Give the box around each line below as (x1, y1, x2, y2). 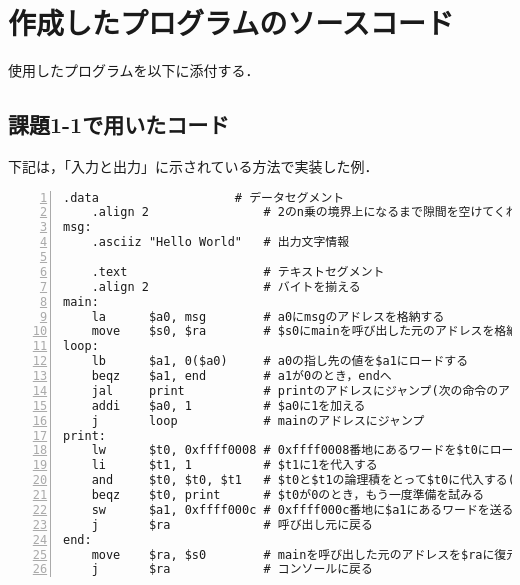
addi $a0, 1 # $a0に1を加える (91, 398, 366, 413)
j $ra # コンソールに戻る (91, 562, 373, 577)
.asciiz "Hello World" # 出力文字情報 (91, 235, 350, 250)
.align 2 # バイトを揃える (91, 279, 361, 294)
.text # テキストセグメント (91, 264, 385, 279)
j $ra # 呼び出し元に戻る (91, 517, 373, 532)
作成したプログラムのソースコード (8, 2, 454, 43)
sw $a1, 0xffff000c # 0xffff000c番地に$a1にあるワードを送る (91, 502, 514, 517)
